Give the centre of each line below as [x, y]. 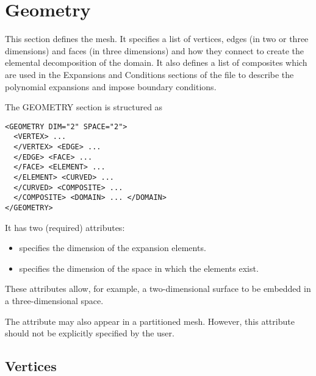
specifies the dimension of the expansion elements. [113, 248]
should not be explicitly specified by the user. [90, 333]
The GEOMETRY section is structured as [84, 107]
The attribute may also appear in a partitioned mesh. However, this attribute [150, 321]
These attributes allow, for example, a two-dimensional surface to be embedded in [158, 289]
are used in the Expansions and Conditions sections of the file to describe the [149, 74]
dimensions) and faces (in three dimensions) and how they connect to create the [155, 50]
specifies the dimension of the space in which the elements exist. [139, 268]
